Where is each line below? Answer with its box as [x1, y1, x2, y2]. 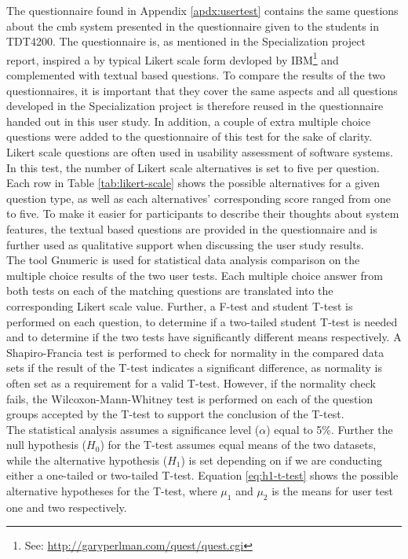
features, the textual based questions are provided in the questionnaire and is [6, 220, 377, 237]
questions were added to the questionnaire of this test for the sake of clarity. [6, 128, 373, 145]
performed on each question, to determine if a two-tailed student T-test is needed [6, 313, 398, 329]
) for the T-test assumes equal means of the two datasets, [100, 436, 377, 453]
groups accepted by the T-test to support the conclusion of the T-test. [6, 406, 344, 422]
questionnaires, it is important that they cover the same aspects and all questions [6, 82, 398, 98]
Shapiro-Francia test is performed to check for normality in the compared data [6, 344, 384, 360]
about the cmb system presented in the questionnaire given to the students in [6, 17, 379, 34]
